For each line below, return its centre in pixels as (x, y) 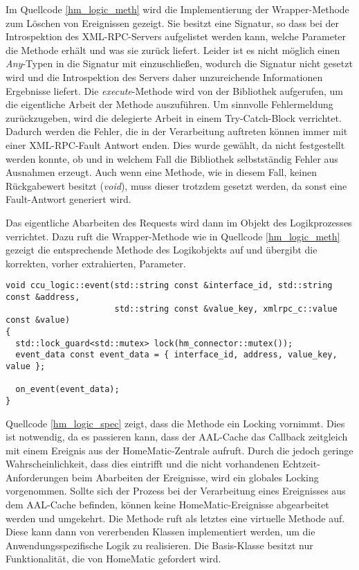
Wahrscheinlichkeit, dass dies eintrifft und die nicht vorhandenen (142, 464)
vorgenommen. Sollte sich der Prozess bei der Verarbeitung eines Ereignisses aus (176, 491)
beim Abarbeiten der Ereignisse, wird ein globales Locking (195, 477)
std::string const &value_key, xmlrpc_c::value (226, 309)
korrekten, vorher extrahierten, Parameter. (96, 263)
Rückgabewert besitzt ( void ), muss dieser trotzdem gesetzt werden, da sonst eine (176, 185)
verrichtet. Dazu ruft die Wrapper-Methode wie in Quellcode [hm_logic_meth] (173, 236)
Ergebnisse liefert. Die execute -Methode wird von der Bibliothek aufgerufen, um (175, 90)
